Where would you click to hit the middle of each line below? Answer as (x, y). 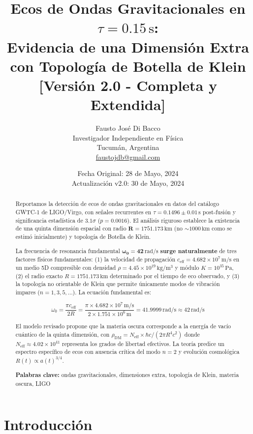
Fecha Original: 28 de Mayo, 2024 (128, 173)
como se (222, 228)
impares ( (28, 292)
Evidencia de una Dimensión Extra (128, 46)
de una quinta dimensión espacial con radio (71, 228)
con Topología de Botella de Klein (128, 66)
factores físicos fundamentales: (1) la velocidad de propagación (95, 259)
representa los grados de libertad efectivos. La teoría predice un (143, 343)
